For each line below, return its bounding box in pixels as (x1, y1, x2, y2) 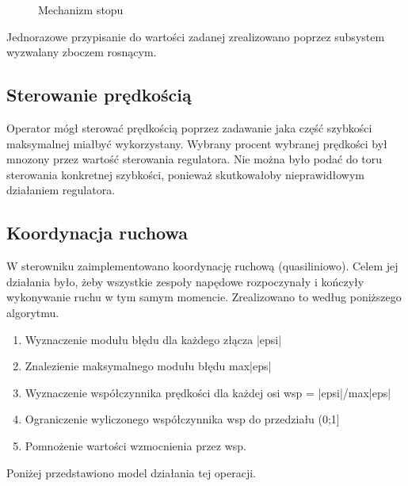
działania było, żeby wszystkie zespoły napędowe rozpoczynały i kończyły (6, 273, 364, 289)
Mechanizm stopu (38, 2, 124, 17)
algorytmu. (6, 304, 59, 320)
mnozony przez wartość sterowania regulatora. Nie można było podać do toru (6, 151, 383, 167)
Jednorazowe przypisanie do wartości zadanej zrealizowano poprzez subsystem (6, 28, 385, 44)
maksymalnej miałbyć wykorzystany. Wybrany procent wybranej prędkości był (6, 135, 387, 151)
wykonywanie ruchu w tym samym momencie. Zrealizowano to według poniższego (6, 289, 402, 305)
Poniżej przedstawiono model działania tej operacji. (6, 464, 257, 480)
